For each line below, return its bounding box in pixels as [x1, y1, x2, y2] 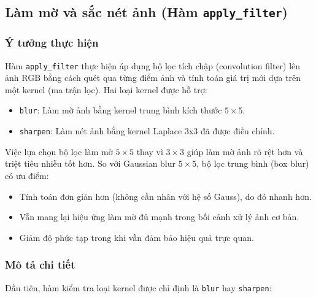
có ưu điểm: [5, 169, 49, 181]
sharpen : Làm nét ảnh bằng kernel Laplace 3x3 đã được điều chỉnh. [19, 124, 275, 137]
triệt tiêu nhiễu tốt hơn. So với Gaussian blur [5, 157, 176, 170]
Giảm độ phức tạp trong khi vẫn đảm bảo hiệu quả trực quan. [19, 231, 254, 243]
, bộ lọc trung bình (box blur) [196, 157, 309, 170]
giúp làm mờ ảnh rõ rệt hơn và [187, 145, 303, 158]
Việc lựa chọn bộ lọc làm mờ [5, 145, 113, 158]
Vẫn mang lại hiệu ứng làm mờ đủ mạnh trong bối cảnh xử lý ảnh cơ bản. [19, 210, 299, 223]
